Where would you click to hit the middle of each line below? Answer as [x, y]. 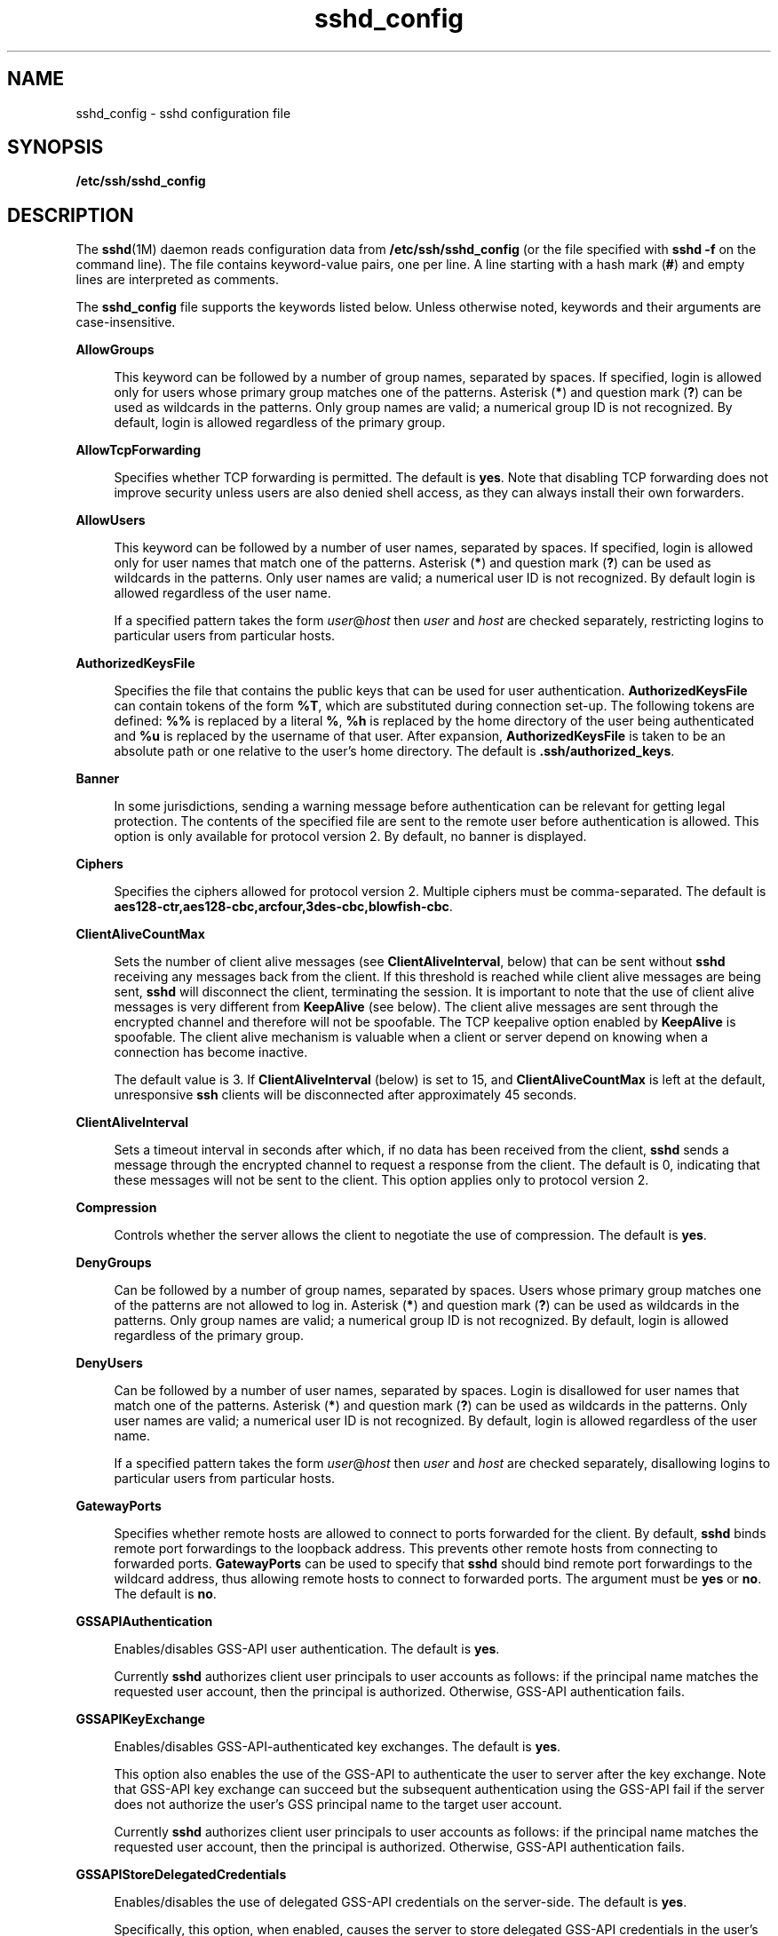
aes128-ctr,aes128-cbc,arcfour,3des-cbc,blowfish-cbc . [283, 907]
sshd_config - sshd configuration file [183, 113]
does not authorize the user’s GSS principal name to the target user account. [338, 1805]
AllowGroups [115, 350]
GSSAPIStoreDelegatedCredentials [181, 1875]
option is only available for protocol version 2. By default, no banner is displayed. [350, 837]
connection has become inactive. [211, 1052]
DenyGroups [114, 1263]
